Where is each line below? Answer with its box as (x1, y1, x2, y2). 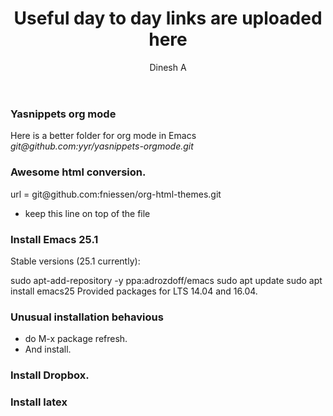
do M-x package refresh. (24, 333, 128, 345)
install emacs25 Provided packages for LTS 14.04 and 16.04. (10, 285, 258, 297)
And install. (24, 343, 72, 356)
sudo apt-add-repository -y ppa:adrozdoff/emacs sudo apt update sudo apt (10, 274, 323, 286)
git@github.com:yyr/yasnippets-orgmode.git (10, 140, 194, 152)
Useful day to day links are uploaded (13, 7, 323, 30)
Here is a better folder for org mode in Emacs (10, 130, 197, 142)
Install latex (10, 395, 68, 409)
